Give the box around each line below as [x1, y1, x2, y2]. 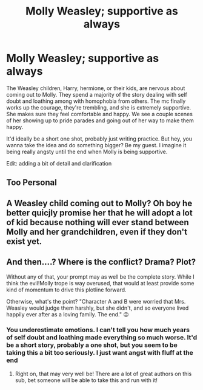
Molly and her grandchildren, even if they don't [6, 226, 188, 237]
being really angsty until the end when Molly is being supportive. [6, 148, 168, 155]
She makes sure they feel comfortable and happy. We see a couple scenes [6, 110, 193, 117]
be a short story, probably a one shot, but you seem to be [6, 341, 178, 349]
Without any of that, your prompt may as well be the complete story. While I [6, 273, 195, 280]
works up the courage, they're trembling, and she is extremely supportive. [6, 103, 191, 111]
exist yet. [6, 236, 42, 246]
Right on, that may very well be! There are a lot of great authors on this [15, 370, 192, 377]
